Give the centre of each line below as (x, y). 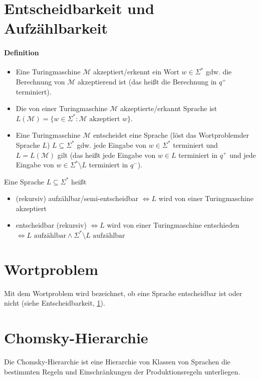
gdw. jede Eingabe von (112, 145)
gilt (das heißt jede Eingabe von (106, 155)
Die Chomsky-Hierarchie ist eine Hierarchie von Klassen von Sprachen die (117, 362)
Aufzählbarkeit (56, 28)
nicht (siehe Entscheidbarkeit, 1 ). (55, 303)
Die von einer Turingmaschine (62, 108)
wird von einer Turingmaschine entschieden (173, 225)
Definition (22, 53)
